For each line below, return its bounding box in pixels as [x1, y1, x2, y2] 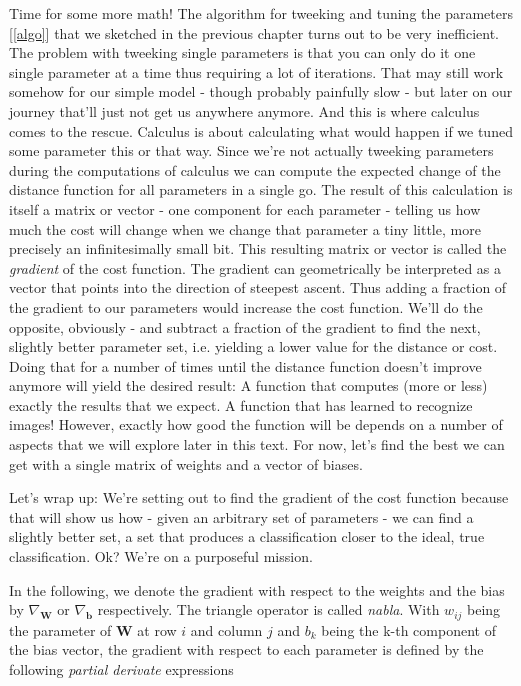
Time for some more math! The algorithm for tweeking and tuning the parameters [9, 3, 513, 23]
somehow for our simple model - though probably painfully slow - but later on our [9, 81, 513, 102]
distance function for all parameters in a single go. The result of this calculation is [9, 179, 513, 200]
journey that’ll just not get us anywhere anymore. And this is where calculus [9, 100, 480, 121]
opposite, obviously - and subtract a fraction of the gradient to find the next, [9, 316, 481, 337]
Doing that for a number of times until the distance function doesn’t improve [9, 355, 482, 376]
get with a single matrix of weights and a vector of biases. [9, 453, 363, 474]
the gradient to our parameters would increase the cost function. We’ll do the [9, 296, 483, 317]
